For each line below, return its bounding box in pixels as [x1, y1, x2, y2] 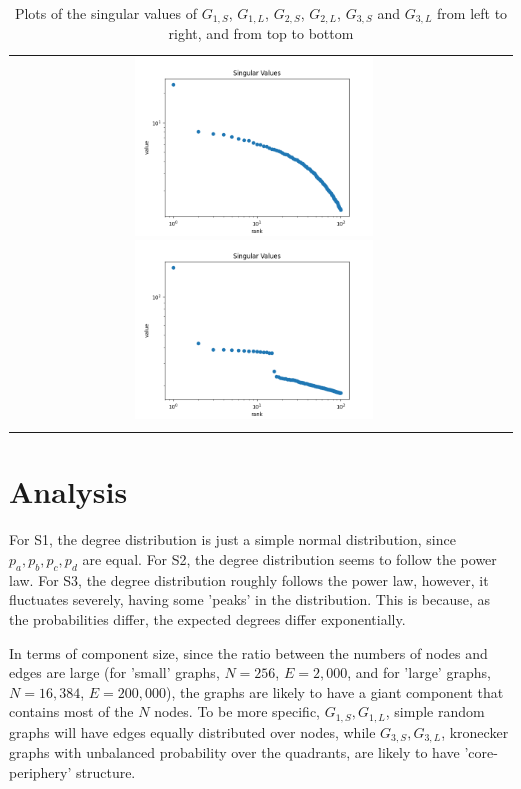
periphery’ [9, 761, 72, 782]
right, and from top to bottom [168, 23, 354, 44]
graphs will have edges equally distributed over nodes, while [9, 721, 376, 742]
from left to [437, 3, 508, 23]
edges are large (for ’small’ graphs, [9, 662, 220, 683]
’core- [464, 742, 498, 763]
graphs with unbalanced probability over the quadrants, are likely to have [9, 742, 460, 763]
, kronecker [441, 721, 509, 742]
